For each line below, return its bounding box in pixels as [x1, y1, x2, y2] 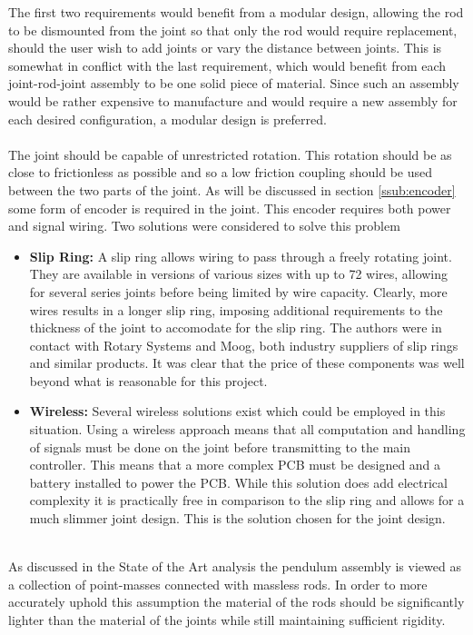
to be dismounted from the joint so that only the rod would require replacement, [8, 20, 458, 39]
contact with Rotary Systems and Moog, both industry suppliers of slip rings [29, 335, 458, 354]
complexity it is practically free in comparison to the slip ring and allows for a [29, 491, 465, 510]
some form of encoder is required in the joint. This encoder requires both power [8, 198, 451, 217]
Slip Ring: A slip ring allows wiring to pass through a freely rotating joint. [29, 246, 452, 265]
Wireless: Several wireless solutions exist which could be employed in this [29, 402, 446, 421]
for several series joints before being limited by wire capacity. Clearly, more [29, 282, 448, 301]
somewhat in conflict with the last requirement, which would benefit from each [8, 55, 447, 74]
